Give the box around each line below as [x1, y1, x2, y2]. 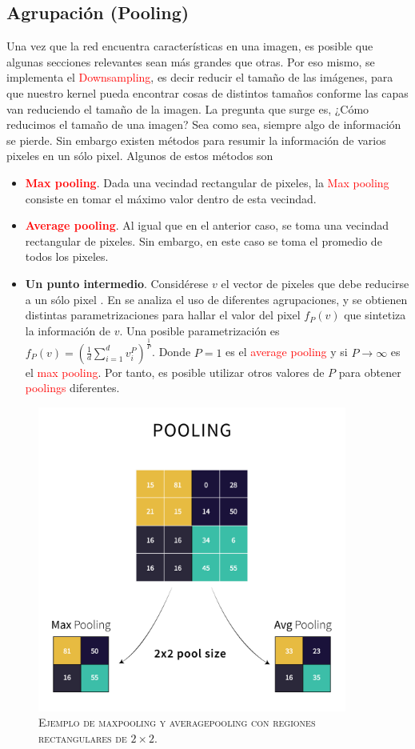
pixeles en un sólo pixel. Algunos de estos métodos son [6, 147, 273, 164]
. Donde [152, 343, 191, 360]
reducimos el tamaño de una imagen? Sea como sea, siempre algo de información [6, 116, 401, 133]
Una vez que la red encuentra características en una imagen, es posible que [6, 38, 373, 54]
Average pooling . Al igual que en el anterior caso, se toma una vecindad [25, 217, 389, 234]
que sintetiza [344, 306, 406, 323]
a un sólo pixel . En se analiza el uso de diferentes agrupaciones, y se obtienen [25, 290, 408, 307]
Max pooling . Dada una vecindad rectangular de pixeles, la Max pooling [25, 174, 389, 190]
